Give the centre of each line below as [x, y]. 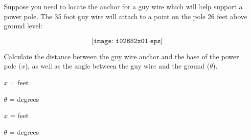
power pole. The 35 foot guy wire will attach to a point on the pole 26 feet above [126, 16]
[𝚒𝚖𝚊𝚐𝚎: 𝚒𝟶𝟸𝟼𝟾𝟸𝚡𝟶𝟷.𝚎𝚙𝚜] [127, 41]
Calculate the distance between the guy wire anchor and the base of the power [122, 56]
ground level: [23, 26]
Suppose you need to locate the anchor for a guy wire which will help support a [123, 6]
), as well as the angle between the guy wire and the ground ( [117, 66]
